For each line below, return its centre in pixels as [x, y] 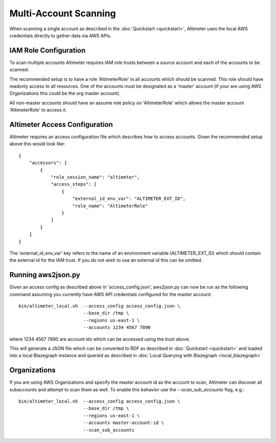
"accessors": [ [48, 163]
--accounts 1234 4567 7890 [117, 328]
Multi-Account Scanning [63, 13]
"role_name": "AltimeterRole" [110, 206]
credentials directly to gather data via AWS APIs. [61, 35]
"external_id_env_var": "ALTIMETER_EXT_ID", [129, 199]
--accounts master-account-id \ [124, 423]
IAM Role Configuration [48, 50]
